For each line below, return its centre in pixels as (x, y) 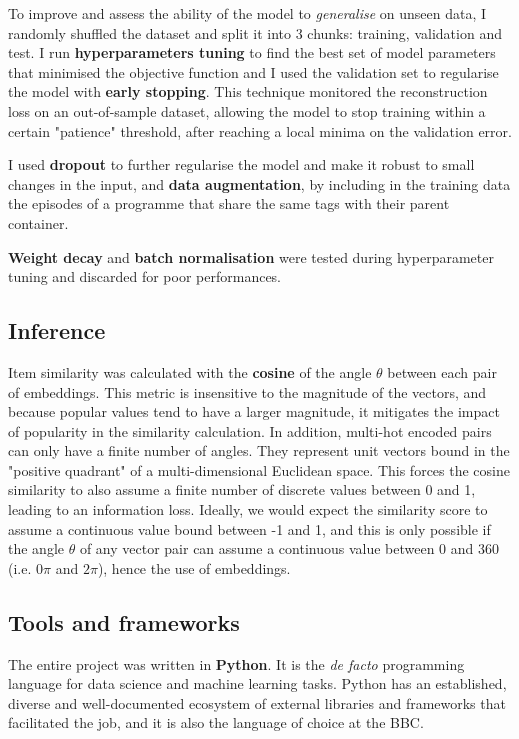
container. (38, 222)
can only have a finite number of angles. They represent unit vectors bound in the (259, 450)
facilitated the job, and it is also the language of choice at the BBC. (216, 722)
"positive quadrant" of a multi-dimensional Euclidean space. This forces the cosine (259, 469)
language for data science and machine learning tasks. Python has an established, (257, 683)
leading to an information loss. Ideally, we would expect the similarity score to (248, 509)
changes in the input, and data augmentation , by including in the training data (259, 183)
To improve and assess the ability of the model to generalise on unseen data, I (247, 13)
